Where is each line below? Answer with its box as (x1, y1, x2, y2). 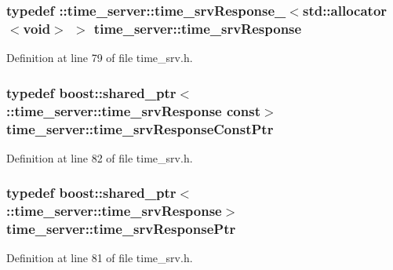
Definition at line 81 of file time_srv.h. (6, 250, 193, 266)
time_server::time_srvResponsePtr (6, 219, 236, 239)
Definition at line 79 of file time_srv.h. (6, 49, 193, 66)
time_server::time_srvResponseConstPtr (6, 119, 274, 138)
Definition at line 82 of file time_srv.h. (6, 149, 193, 166)
